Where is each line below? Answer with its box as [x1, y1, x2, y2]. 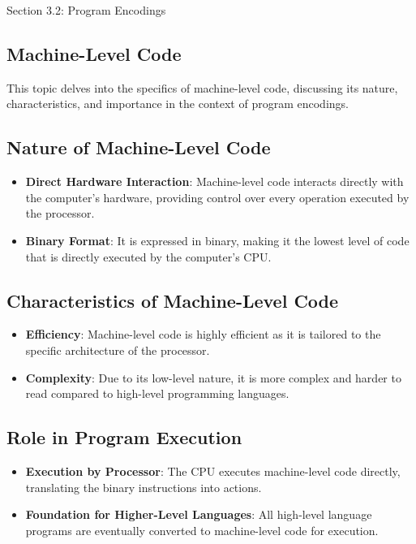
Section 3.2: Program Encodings [6, 2, 166, 18]
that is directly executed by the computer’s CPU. [25, 248, 272, 265]
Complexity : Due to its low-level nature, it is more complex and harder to [25, 369, 401, 386]
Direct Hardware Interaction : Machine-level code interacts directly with [25, 173, 404, 190]
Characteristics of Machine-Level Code [6, 287, 339, 313]
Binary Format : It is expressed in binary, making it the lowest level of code [25, 231, 410, 248]
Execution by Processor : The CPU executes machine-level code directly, [25, 462, 401, 479]
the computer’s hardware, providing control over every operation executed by [25, 188, 410, 205]
